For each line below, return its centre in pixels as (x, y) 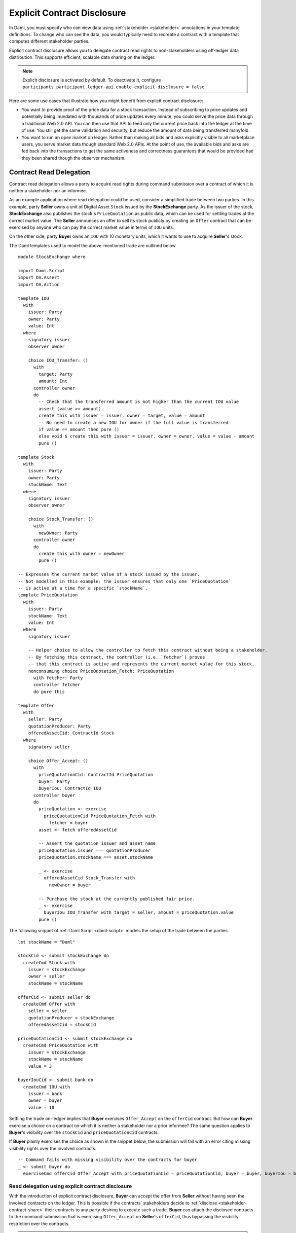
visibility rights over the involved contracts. (53, 1148)
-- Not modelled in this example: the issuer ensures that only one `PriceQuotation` (125, 581)
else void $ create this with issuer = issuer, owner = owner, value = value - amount (147, 436)
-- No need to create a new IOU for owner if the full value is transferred (134, 422)
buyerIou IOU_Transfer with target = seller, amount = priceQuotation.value (139, 913)
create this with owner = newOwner (82, 554)
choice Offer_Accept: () (58, 761)
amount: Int (53, 381)
